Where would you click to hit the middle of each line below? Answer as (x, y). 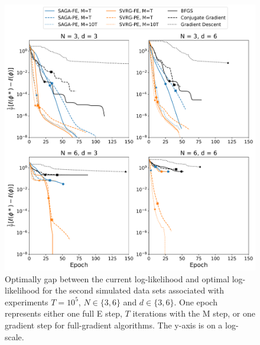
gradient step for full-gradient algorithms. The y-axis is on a (114, 325)
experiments (27, 302)
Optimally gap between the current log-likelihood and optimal (117, 278)
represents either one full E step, (64, 313)
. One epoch (196, 302)
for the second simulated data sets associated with (133, 290)
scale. (14, 336)
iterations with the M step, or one (194, 313)
